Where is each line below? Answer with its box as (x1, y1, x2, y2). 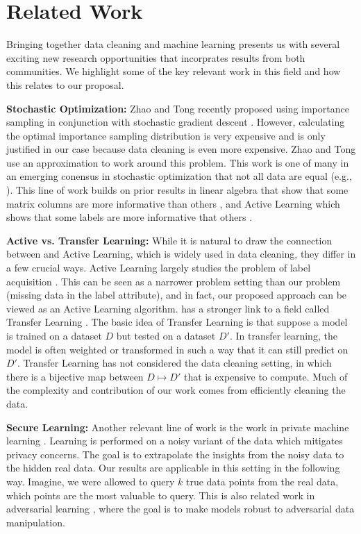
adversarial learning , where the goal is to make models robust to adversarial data (6, 501, 355, 516)
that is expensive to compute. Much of (183, 369, 348, 383)
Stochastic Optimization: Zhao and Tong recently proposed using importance (6, 101, 349, 115)
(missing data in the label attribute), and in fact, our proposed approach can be (6, 287, 347, 302)
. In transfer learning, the (229, 328, 337, 342)
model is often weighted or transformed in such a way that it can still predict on (6, 342, 349, 356)
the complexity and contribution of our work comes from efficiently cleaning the (6, 383, 346, 397)
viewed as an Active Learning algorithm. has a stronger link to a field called (6, 301, 330, 315)
